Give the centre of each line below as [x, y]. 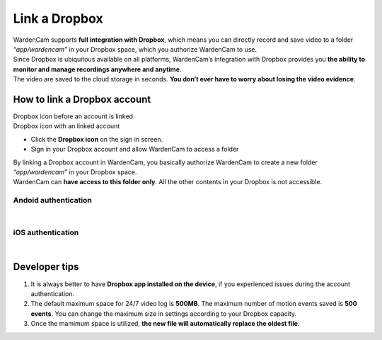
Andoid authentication [52, 200]
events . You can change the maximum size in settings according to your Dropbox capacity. [164, 313]
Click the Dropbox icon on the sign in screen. [97, 139]
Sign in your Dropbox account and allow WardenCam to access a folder [135, 149]
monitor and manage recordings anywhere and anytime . [97, 69]
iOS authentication [46, 232]
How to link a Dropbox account [82, 99]
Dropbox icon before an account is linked [73, 116]
